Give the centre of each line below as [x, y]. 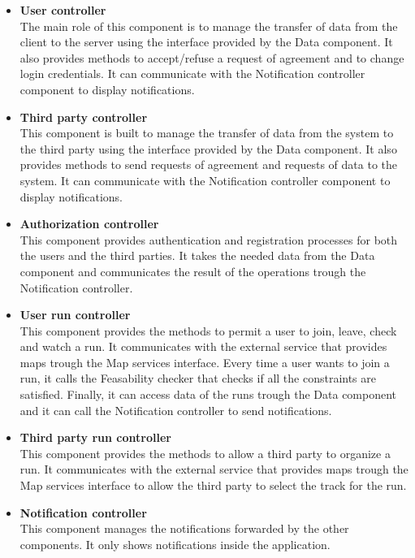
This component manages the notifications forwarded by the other [184, 528]
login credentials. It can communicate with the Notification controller [192, 74]
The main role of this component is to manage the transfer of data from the [209, 26]
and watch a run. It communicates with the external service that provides [203, 346]
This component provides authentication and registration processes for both [209, 239]
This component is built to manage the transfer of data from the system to [207, 133]
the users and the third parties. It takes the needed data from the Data [197, 255]
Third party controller [84, 117]
